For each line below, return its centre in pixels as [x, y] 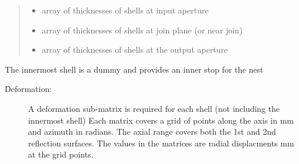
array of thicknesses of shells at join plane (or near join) [142, 30]
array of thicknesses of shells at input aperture [125, 10]
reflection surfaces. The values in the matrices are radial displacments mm [161, 143]
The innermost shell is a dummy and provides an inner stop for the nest [134, 69]
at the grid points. [61, 154]
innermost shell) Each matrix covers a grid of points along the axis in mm [161, 120]
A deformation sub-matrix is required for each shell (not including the [154, 108]
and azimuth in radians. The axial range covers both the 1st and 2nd [152, 131]
